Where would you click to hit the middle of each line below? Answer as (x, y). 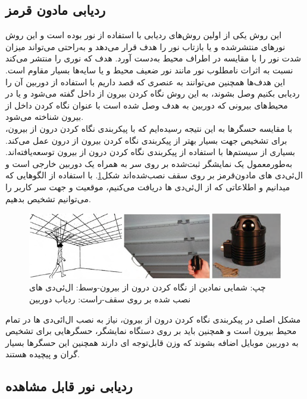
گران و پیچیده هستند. (43, 354)
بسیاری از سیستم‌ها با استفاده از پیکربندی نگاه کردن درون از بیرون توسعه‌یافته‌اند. (150, 152)
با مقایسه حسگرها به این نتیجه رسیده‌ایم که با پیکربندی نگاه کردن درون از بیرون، (149, 128)
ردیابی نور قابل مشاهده (69, 386)
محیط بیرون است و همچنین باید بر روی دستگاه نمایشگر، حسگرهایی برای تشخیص (151, 331)
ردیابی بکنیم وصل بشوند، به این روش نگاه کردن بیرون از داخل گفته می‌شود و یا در (153, 93)
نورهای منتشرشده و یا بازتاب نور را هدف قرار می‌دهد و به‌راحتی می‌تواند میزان (145, 46)
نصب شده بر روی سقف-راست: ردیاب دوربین (110, 299)
